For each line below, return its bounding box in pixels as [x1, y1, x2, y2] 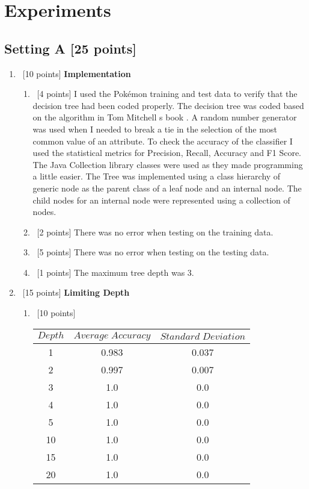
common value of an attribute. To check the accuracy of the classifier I [32, 134, 293, 147]
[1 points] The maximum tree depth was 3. [37, 266, 194, 278]
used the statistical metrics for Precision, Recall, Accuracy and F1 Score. [32, 146, 301, 159]
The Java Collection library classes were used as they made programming [32, 158, 303, 170]
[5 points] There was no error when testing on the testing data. [37, 246, 269, 258]
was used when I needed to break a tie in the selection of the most [32, 122, 277, 135]
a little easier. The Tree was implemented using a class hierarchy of [32, 170, 281, 182]
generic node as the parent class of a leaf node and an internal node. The [32, 181, 302, 194]
